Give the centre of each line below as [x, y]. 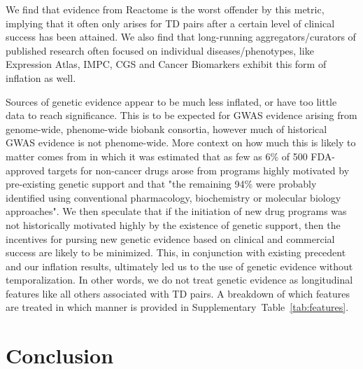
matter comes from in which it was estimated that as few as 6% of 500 [157, 156]
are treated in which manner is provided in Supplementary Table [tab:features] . [177, 307]
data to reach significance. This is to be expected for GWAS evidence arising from [181, 115]
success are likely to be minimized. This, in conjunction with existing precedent [176, 252]
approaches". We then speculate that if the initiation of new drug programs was [176, 211]
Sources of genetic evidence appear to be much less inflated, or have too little [171, 101]
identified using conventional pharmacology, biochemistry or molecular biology [173, 197]
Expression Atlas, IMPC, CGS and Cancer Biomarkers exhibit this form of [166, 64]
